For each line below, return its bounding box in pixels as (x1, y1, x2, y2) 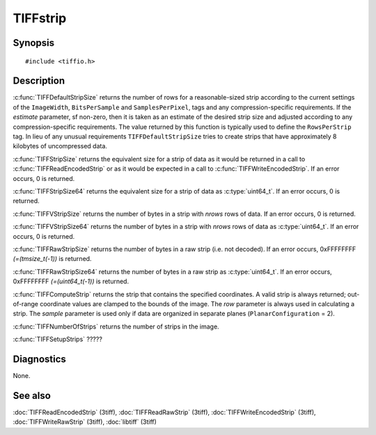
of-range (13, 299, 38, 308)
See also (13, 390, 52, 402)
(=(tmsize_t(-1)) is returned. (13, 255, 92, 263)
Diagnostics (13, 353, 66, 365)
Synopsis (13, 37, 55, 49)
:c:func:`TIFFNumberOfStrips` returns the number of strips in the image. (13, 322, 219, 331)
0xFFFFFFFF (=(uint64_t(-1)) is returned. (13, 277, 129, 285)
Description (13, 75, 65, 87)
